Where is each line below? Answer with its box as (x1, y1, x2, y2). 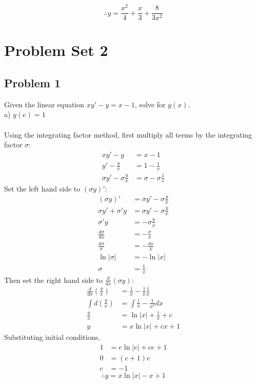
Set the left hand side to (4, 183, 81, 194)
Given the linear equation (4, 99, 85, 109)
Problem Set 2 (4, 40, 108, 61)
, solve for (134, 99, 166, 109)
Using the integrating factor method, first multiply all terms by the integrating (4, 129, 252, 140)
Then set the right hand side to (4, 274, 103, 285)
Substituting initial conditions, (4, 332, 100, 342)
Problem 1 (4, 74, 61, 90)
